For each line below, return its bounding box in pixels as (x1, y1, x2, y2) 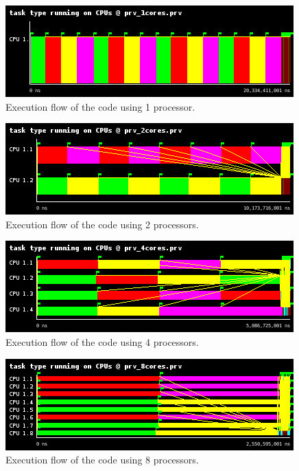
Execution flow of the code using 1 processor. (5, 99, 195, 113)
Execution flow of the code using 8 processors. (5, 452, 199, 467)
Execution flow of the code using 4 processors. (5, 334, 199, 349)
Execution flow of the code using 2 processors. (5, 217, 199, 231)
